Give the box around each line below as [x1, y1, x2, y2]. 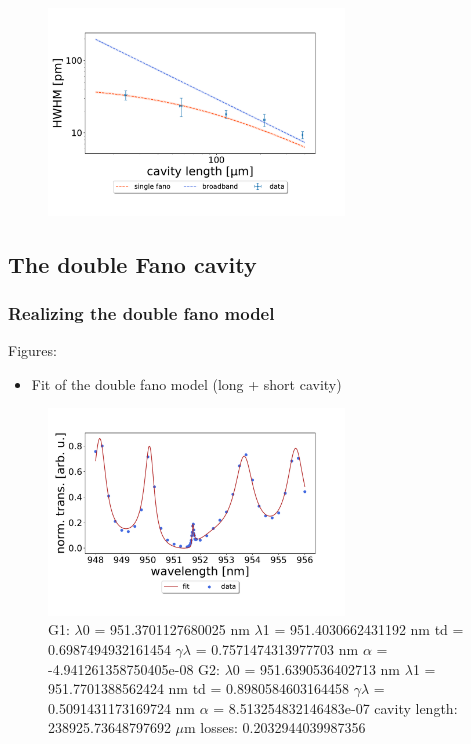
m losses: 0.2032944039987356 [184, 717, 366, 738]
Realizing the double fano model [8, 300, 275, 325]
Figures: [8, 340, 57, 361]
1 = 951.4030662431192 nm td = [262, 619, 464, 640]
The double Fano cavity [8, 248, 257, 279]
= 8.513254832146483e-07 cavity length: [213, 697, 458, 718]
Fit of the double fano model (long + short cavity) [31, 373, 342, 394]
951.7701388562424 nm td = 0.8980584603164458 [48, 678, 349, 699]
